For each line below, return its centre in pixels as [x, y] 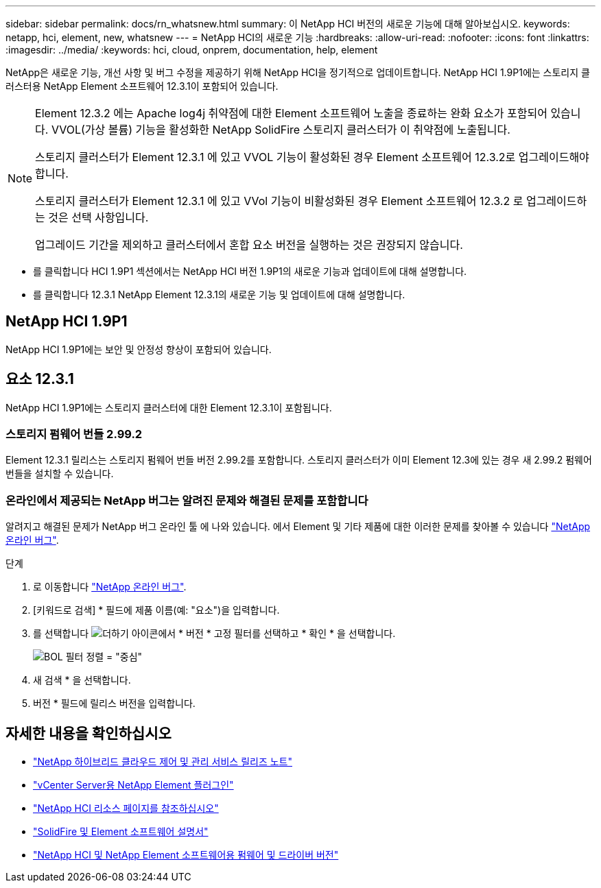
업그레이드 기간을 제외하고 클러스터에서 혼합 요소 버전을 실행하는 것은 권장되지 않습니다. [249, 245]
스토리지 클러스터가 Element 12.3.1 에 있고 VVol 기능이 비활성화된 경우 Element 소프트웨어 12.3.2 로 [279, 201]
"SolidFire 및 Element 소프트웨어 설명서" [121, 832]
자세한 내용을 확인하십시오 [89, 733]
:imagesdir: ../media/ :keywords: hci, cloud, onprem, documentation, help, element [192, 50]
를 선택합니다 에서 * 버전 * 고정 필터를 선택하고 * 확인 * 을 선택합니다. [214, 634]
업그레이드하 [556, 201]
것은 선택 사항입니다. [98, 217]
